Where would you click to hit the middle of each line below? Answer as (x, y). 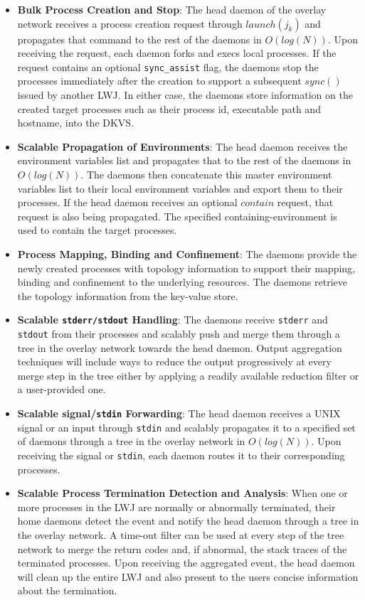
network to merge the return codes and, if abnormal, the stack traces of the (182, 548)
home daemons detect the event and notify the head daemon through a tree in (188, 521)
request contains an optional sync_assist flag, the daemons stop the (168, 66)
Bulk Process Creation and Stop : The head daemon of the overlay (172, 9)
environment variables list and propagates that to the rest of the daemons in (184, 160)
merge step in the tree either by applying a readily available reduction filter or (188, 375)
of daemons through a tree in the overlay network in (131, 441)
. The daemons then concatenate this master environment (206, 174)
